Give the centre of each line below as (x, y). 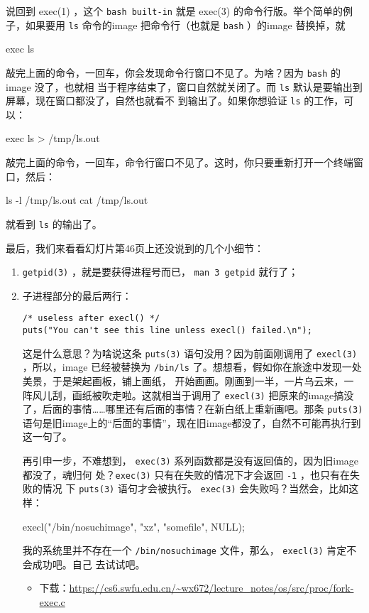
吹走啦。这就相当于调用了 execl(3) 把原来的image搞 (223, 395)
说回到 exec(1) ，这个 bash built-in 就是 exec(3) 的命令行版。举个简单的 (174, 11)
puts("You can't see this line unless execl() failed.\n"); (167, 330)
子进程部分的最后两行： (77, 295)
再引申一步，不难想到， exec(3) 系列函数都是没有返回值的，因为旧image (191, 461)
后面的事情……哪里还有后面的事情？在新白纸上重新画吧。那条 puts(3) (203, 409)
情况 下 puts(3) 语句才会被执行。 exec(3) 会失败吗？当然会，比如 (195, 488)
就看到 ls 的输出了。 (54, 223)
